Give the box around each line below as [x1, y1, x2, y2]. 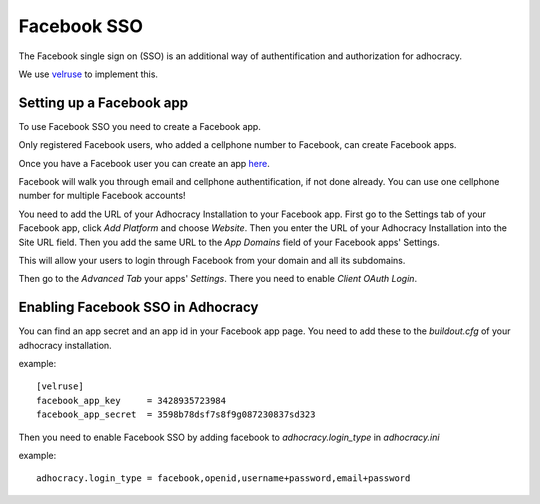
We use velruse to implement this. [18, 68, 159, 80]
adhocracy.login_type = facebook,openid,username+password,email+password [36, 473, 411, 484]
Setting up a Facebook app [18, 94, 189, 111]
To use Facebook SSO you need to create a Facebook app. [18, 120, 262, 132]
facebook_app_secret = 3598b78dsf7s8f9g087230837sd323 [36, 409, 316, 420]
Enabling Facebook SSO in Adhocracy [18, 299, 259, 316]
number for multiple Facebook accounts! [18, 190, 186, 202]
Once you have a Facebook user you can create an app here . [18, 157, 270, 169]
